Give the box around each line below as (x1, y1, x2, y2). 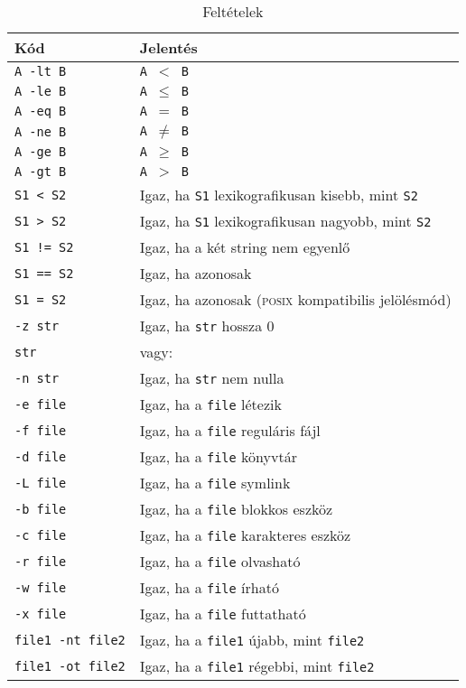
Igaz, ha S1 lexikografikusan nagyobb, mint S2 (139, 210, 432, 231)
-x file (14, 606, 67, 621)
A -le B (14, 84, 67, 98)
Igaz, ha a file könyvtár (139, 446, 297, 467)
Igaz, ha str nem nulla (139, 367, 284, 388)
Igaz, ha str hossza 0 (139, 315, 275, 336)
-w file (14, 580, 67, 595)
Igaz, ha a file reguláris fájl (139, 420, 321, 441)
